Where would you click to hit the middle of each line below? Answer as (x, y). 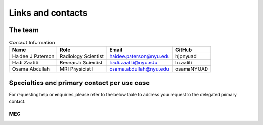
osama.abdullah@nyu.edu (139, 69)
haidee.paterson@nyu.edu (140, 56)
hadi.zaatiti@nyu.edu (133, 62)
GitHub (184, 50)
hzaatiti (184, 62)
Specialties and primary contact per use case (79, 83)
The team (24, 30)
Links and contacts (48, 13)
